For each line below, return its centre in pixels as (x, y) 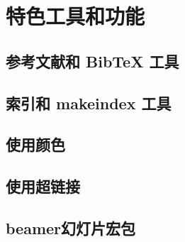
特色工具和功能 (75, 16)
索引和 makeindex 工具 (89, 103)
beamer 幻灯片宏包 (71, 227)
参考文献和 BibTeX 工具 (92, 61)
